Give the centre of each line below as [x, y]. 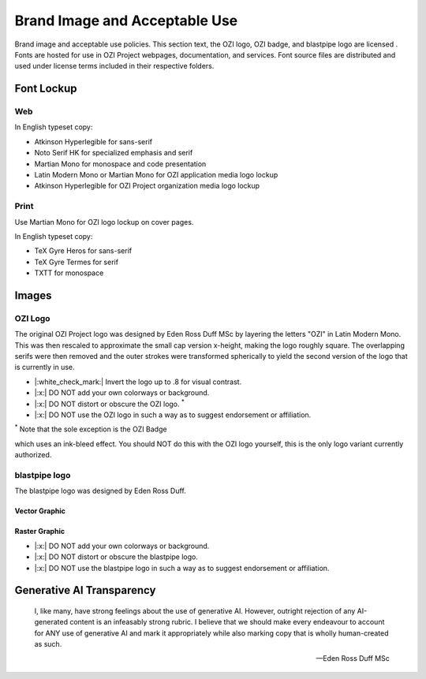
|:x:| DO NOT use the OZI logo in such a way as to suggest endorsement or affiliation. [173, 415]
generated [51, 622]
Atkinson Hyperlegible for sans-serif [93, 141]
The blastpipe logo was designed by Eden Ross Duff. [101, 491]
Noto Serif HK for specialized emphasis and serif [114, 153]
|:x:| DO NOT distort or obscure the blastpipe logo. [116, 557]
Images [33, 295]
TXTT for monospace [69, 273]
